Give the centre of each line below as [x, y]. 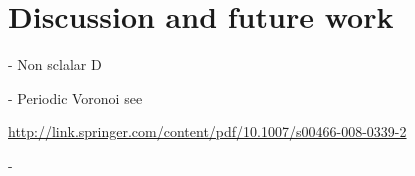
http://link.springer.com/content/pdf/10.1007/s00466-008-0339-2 [207, 131]
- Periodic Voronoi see [75, 97]
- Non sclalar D [55, 64]
